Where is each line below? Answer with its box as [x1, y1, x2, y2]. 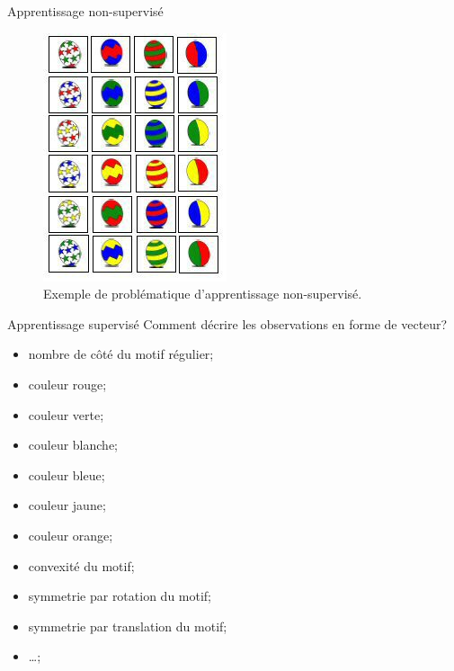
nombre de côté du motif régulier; [28, 344, 214, 363]
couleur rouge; [28, 374, 107, 393]
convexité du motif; [28, 556, 135, 575]
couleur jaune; [28, 496, 106, 514]
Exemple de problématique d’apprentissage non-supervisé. [43, 284, 362, 303]
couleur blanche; [28, 435, 119, 454]
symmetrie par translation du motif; [28, 616, 227, 635]
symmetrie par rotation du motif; [28, 586, 212, 605]
